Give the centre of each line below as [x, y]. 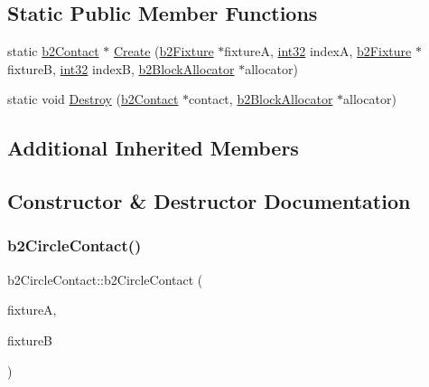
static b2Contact [53, 51]
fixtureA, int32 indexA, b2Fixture [318, 51]
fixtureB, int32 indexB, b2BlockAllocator [121, 68]
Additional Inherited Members [153, 148]
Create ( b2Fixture [163, 51]
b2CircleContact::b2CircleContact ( [105, 279]
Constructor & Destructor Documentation [209, 201]
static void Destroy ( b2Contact [93, 99]
